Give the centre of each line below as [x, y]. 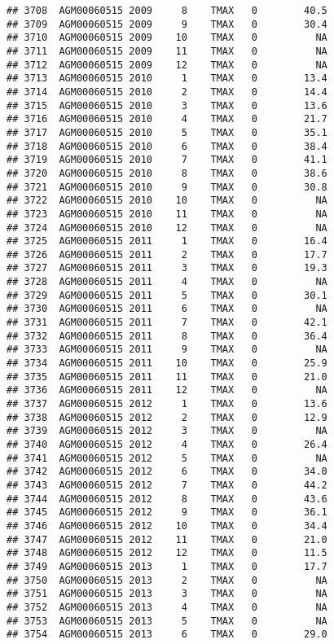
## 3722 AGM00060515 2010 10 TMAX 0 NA [167, 201]
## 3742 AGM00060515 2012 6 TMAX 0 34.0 [167, 472]
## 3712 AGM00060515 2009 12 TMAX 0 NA [167, 65]
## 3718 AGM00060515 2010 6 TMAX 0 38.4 [167, 146]
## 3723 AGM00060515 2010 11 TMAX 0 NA [167, 214]
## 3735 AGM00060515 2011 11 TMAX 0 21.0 [167, 377]
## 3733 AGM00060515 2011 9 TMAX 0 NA [167, 350]
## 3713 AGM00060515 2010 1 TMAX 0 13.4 [167, 79]
